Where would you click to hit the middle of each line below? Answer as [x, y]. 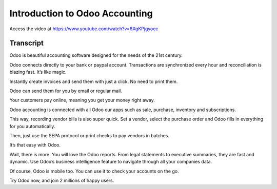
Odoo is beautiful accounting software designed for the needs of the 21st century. [96, 55]
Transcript [26, 43]
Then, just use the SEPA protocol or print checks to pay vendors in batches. [89, 135]
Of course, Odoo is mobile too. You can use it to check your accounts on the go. [94, 171]
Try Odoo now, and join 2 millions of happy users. [62, 180]
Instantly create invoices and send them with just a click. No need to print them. [94, 81]
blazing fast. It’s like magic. [38, 72]
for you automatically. [32, 126]
